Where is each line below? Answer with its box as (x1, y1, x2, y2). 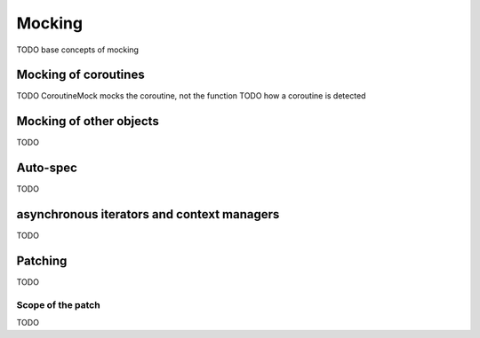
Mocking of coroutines (16, 67, 146, 83)
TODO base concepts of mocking (16, 44, 140, 55)
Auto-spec (16, 161, 77, 176)
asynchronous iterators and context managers (16, 207, 280, 222)
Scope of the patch (16, 298, 101, 310)
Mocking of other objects (16, 114, 159, 129)
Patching (16, 253, 68, 268)
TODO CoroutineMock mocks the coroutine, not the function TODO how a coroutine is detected (16, 90, 366, 101)
